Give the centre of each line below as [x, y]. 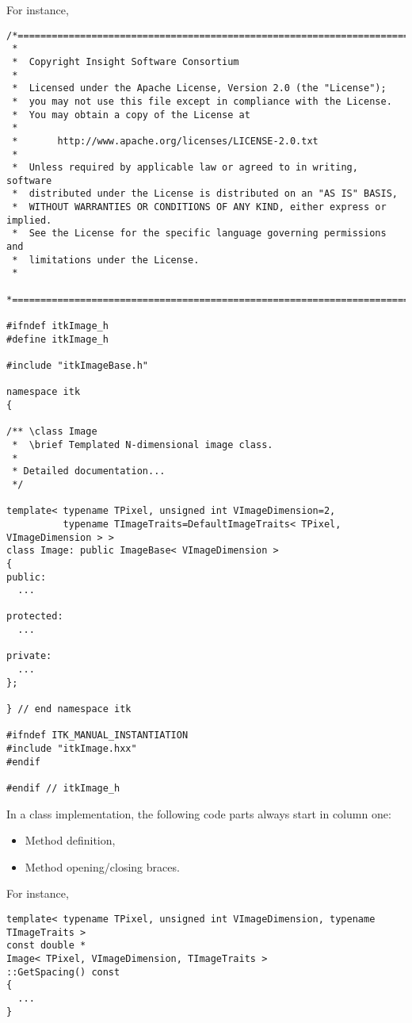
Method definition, [70, 840]
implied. [29, 220]
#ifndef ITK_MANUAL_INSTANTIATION [97, 736]
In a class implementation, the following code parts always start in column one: [199, 813]
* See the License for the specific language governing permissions [199, 234]
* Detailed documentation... [89, 471]
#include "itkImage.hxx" [72, 749]
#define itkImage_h [57, 339]
